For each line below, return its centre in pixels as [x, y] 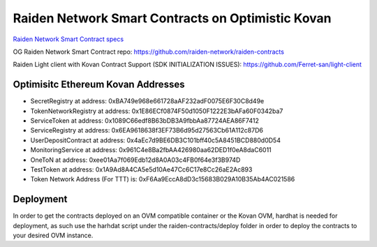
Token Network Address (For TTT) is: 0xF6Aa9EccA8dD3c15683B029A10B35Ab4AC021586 [163, 179]
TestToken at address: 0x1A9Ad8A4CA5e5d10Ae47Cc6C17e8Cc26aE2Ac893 [141, 169]
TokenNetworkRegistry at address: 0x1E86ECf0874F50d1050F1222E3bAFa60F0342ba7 [157, 111]
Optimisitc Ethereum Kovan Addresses [99, 85]
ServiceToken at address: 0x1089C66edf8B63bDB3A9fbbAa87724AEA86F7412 [145, 121]
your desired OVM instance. [53, 235]
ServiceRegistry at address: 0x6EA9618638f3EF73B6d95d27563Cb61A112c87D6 [147, 130]
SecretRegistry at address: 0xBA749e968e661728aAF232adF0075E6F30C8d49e [147, 101]
